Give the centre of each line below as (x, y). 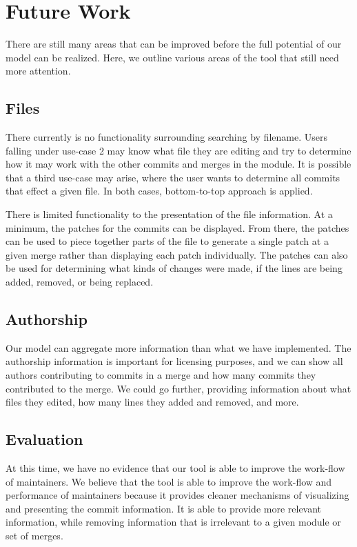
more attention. (38, 71)
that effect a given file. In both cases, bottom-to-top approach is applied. (159, 191)
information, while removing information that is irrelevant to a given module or (173, 522)
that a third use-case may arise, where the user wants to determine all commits (173, 177)
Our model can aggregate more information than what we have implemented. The (178, 347)
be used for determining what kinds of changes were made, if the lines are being (174, 268)
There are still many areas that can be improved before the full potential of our (174, 44)
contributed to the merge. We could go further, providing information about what (178, 388)
